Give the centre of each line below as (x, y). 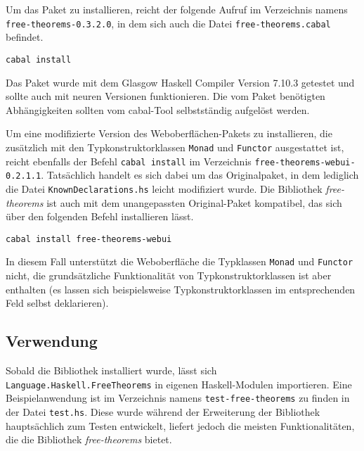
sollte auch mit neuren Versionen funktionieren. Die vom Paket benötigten (165, 96)
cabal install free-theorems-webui (89, 239)
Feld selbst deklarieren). (57, 303)
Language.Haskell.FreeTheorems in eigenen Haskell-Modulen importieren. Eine (179, 384)
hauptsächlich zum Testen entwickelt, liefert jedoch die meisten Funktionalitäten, (180, 425)
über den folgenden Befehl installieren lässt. (100, 216)
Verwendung (52, 341)
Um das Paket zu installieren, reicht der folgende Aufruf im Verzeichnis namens (177, 9)
